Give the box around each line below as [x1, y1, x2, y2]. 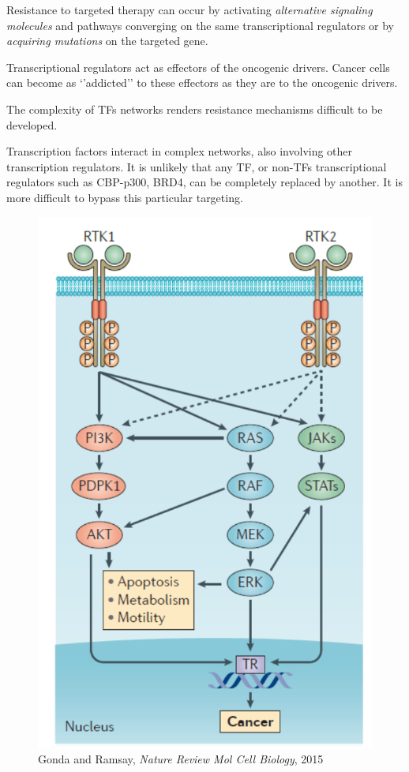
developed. [6, 116, 58, 133]
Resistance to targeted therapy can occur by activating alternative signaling [6, 2, 373, 17]
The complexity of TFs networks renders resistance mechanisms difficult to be [6, 100, 383, 117]
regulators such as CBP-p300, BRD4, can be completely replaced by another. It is [6, 174, 403, 190]
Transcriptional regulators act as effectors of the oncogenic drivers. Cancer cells [6, 58, 390, 75]
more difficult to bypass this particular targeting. [6, 189, 243, 205]
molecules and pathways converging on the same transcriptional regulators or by [6, 17, 395, 33]
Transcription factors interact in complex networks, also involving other [6, 143, 353, 159]
